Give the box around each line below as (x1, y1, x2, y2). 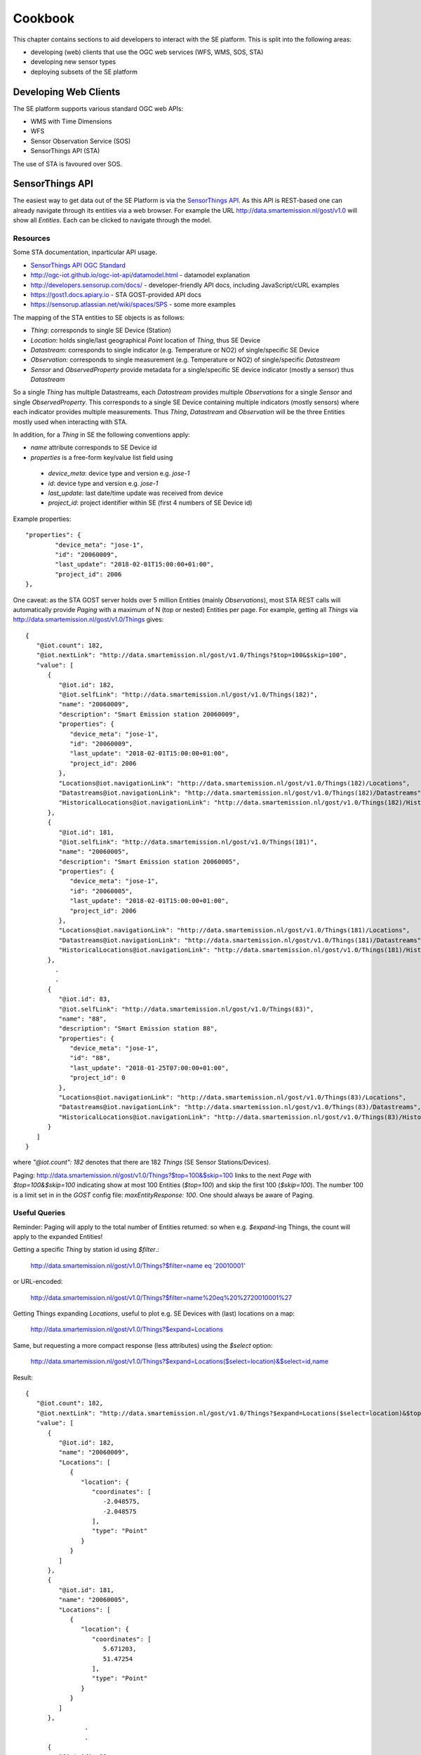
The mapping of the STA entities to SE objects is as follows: (13, 313, 185, 322)
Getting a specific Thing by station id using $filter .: (13, 1245, 159, 1254)
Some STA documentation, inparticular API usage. (13, 248, 158, 256)
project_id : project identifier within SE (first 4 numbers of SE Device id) (48, 498, 253, 507)
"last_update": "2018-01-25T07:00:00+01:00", (69, 1064, 229, 1072)
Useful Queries (13, 1208, 66, 1218)
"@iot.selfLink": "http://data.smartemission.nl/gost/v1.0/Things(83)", (58, 1005, 314, 1013)
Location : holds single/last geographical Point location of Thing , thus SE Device (30, 336, 261, 344)
